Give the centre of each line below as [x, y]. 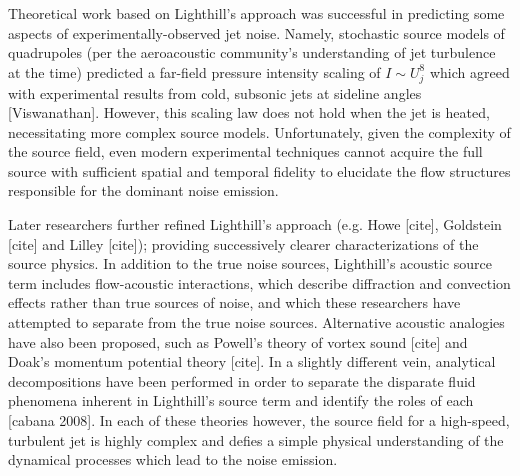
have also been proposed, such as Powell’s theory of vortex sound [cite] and [238, 341]
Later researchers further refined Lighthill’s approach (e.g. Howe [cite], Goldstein [255, 224]
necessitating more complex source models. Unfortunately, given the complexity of [259, 131]
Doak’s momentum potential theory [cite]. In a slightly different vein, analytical [252, 361]
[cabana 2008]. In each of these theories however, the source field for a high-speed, [259, 420]
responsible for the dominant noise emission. [143, 190]
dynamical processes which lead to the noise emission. [173, 459]
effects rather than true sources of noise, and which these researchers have [234, 302]
